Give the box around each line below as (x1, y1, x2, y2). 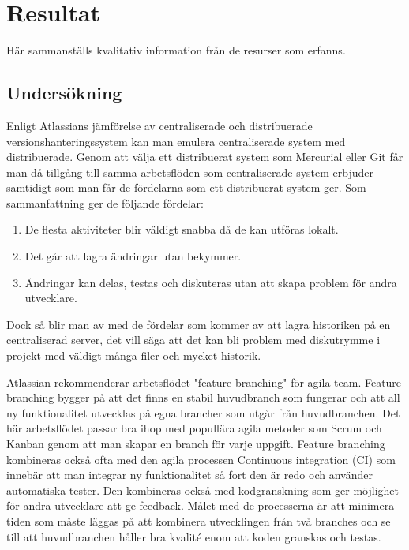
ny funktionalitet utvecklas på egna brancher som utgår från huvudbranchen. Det (6, 404, 400, 421)
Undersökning (6, 80, 122, 105)
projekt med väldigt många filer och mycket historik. (6, 347, 261, 364)
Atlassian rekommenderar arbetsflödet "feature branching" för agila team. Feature (6, 373, 402, 390)
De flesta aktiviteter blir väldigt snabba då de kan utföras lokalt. (24, 221, 339, 238)
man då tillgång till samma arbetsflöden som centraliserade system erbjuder (6, 163, 373, 180)
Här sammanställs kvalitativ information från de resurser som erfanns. (6, 42, 346, 58)
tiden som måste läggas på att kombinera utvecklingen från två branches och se (6, 512, 391, 529)
